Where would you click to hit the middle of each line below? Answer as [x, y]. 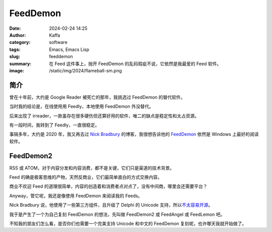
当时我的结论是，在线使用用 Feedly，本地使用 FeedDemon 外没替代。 [81, 107]
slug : [15, 57]
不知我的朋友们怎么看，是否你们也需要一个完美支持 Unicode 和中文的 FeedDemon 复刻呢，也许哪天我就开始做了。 [128, 223]
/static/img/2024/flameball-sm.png [85, 70]
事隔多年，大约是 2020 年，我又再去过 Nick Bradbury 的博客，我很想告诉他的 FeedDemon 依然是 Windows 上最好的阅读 [134, 134]
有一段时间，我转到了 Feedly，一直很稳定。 [54, 125]
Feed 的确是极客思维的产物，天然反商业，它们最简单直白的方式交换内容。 [86, 177]
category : [20, 42]
